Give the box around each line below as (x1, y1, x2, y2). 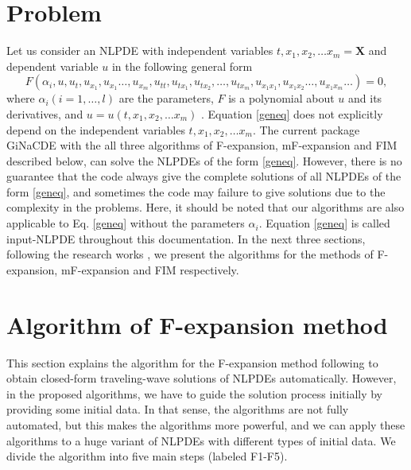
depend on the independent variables (6, 121, 185, 138)
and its (348, 90, 382, 107)
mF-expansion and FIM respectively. (60, 261, 239, 278)
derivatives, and (6, 105, 83, 122)
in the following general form (111, 57, 253, 74)
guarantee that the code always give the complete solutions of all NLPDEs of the (6, 168, 401, 185)
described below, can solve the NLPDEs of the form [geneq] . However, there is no (6, 152, 402, 169)
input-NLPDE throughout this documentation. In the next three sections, (6, 230, 366, 247)
